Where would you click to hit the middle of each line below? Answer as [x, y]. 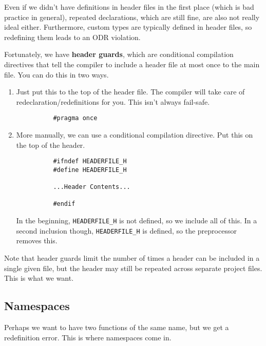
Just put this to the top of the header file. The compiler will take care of [130, 92]
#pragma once [75, 118]
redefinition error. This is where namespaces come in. [88, 337]
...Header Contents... [92, 187]
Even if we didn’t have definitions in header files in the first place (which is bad [129, 7]
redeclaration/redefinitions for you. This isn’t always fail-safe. [113, 101]
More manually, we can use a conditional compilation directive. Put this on [135, 134]
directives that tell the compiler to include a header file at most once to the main [132, 64]
